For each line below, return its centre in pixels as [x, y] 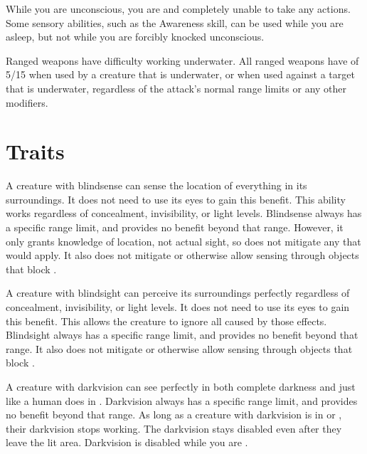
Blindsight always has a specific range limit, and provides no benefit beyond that [182, 335]
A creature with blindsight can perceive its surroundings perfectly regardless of [178, 293]
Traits [35, 151]
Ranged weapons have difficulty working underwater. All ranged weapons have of [182, 60]
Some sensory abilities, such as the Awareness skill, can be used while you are [175, 22]
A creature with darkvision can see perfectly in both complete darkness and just [181, 386]
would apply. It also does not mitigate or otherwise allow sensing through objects [182, 255]
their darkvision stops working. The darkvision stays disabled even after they [174, 428]
